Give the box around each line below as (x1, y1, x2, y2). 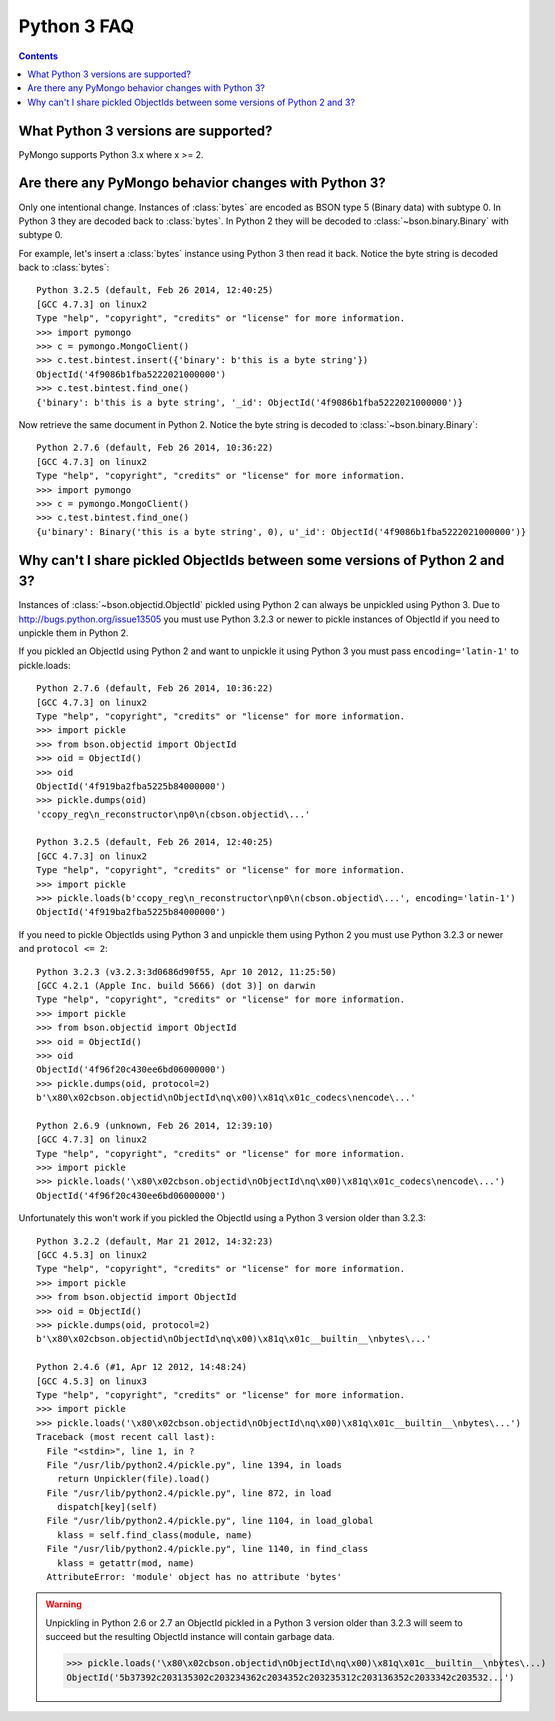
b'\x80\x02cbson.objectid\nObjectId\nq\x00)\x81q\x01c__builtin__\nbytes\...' (36, 1333, 432, 1345)
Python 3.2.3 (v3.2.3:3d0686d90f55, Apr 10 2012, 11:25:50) (36, 966, 337, 977)
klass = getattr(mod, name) (56, 1557, 195, 1569)
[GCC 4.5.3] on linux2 (36, 1250, 148, 1261)
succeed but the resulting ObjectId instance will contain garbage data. (45, 1631, 335, 1643)
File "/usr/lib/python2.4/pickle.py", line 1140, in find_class (46, 1543, 369, 1555)
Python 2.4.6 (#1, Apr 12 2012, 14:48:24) (36, 1361, 248, 1373)
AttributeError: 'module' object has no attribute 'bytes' (46, 1571, 342, 1583)
